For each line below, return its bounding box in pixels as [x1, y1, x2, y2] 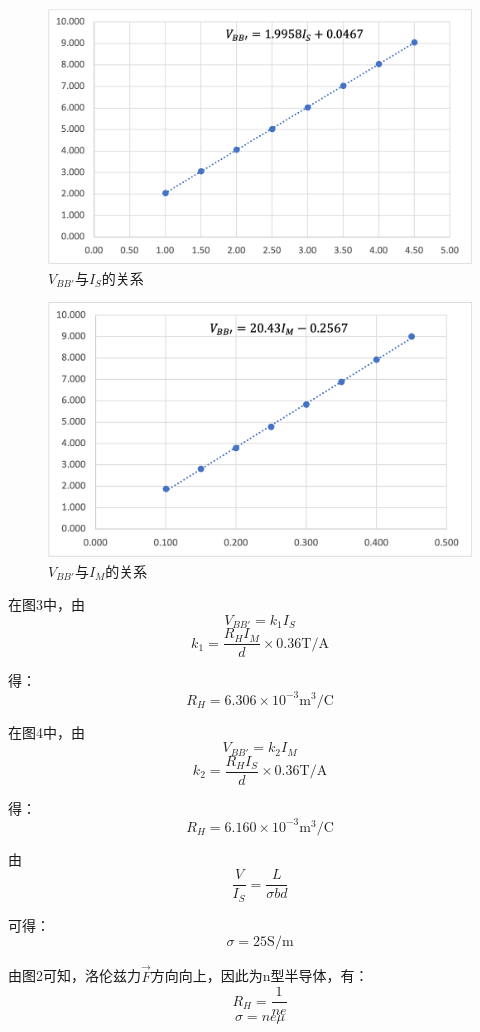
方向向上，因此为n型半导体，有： [150, 965, 369, 986]
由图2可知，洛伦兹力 [8, 965, 141, 986]
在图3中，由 [8, 594, 85, 615]
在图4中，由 [8, 721, 85, 742]
